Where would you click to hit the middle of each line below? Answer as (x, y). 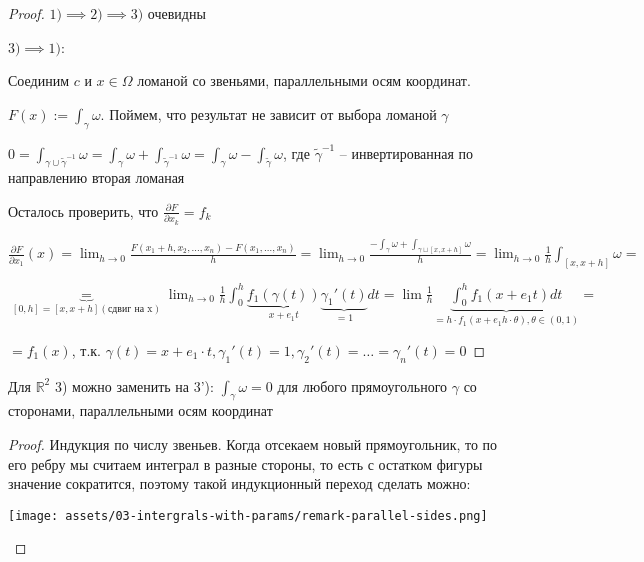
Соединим (38, 80)
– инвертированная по (406, 152)
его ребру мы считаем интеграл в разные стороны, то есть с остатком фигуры (245, 463)
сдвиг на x (130, 309)
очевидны (176, 13)
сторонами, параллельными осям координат (140, 410)
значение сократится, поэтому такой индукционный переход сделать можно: (239, 483)
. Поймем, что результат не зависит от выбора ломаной (268, 113)
